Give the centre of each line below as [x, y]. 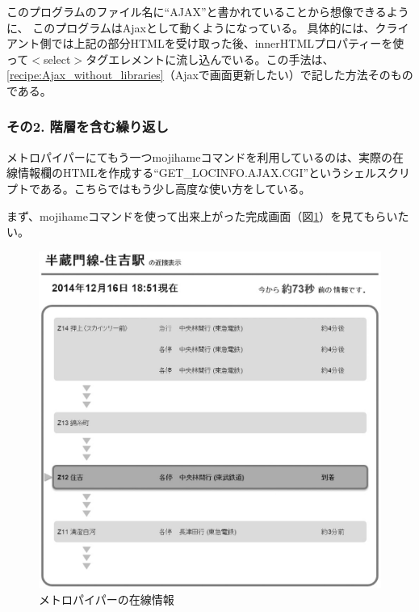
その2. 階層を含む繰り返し [88, 127]
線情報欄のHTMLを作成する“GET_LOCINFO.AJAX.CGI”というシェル [192, 173]
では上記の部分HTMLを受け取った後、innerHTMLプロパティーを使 [228, 43]
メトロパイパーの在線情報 [107, 599]
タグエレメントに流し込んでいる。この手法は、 [210, 59]
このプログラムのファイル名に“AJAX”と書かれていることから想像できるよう [208, 11]
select [57, 59]
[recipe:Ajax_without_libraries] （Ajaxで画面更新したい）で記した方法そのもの [210, 75]
